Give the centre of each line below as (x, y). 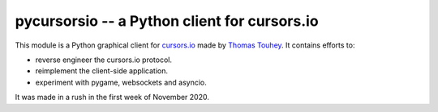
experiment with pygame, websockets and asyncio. (121, 82)
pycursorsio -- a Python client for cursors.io (167, 21)
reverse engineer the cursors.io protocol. (104, 60)
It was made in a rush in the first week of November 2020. (112, 97)
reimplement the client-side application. (102, 71)
